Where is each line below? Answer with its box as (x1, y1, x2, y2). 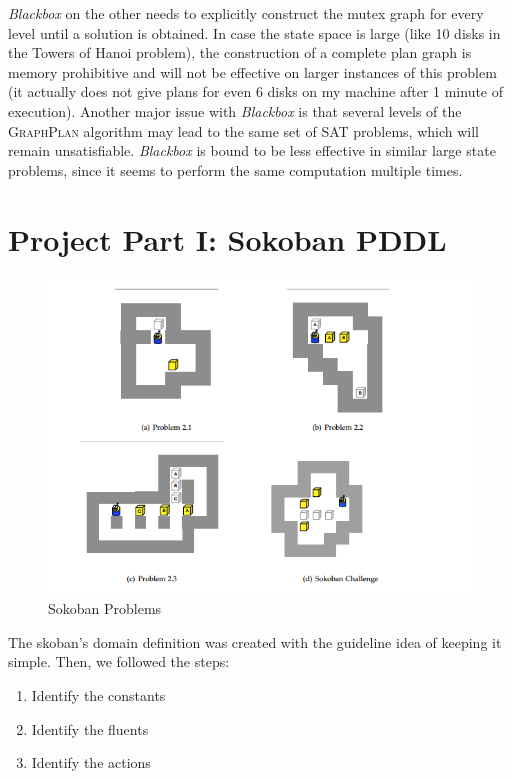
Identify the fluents (31, 718, 149, 739)
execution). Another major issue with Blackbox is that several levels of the (8, 100, 462, 121)
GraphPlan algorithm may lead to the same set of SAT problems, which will (8, 120, 480, 141)
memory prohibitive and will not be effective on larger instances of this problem (8, 61, 497, 82)
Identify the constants (31, 684, 166, 705)
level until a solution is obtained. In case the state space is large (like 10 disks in (8, 22, 501, 43)
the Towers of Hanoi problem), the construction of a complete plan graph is (8, 42, 472, 63)
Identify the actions (31, 752, 151, 773)
